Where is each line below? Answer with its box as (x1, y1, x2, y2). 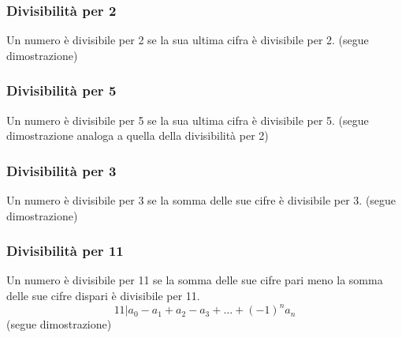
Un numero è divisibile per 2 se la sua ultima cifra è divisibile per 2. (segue (6, 32, 369, 48)
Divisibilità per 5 (6, 81, 117, 100)
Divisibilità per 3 (6, 160, 117, 180)
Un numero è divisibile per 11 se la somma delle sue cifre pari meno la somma (6, 272, 383, 288)
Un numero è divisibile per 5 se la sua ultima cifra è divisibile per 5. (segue (6, 111, 369, 128)
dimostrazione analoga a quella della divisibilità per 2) (6, 127, 269, 144)
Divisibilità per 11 (6, 241, 124, 261)
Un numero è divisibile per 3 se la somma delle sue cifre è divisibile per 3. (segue (6, 192, 396, 208)
